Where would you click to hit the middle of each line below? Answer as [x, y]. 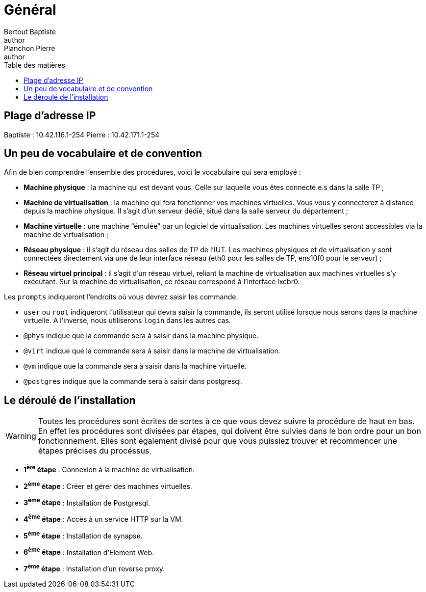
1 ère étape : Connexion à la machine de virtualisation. [109, 469]
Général [30, 10]
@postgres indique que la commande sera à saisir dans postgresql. [133, 381]
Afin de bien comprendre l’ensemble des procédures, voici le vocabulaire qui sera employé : [152, 172]
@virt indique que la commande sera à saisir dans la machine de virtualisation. [152, 351]
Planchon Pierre [30, 48]
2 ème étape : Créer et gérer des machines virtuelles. [108, 485]
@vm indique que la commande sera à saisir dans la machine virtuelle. [135, 366]
